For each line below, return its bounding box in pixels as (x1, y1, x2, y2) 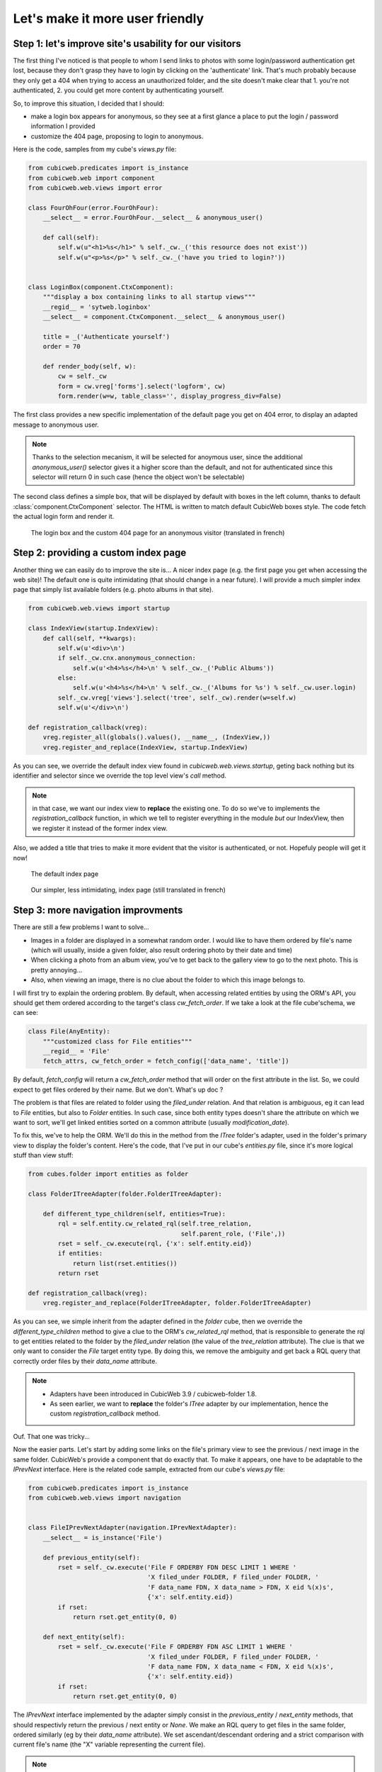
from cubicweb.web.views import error (28, 184, 163, 191)
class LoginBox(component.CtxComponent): (28, 283, 174, 291)
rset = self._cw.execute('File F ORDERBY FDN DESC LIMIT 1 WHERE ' (57, 1564, 297, 1571)
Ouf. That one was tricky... (13, 1432, 90, 1440)
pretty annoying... (30, 965, 83, 974)
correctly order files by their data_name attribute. (13, 1357, 158, 1365)
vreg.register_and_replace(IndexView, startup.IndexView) (42, 743, 248, 751)
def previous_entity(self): (42, 1553, 141, 1561)
